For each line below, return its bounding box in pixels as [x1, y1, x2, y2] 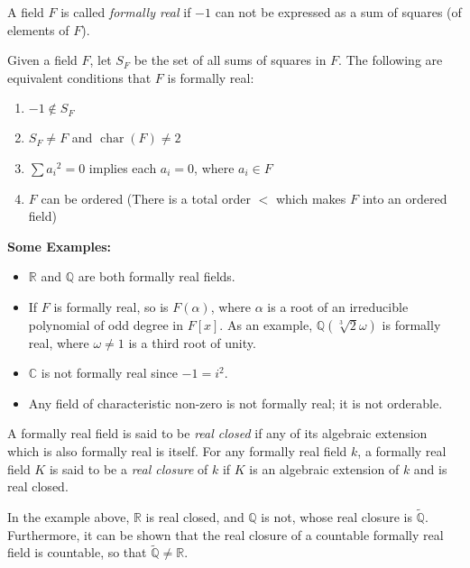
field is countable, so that [7, 543, 147, 562]
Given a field [7, 50, 78, 69]
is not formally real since [41, 363, 178, 382]
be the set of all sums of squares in [134, 50, 327, 69]
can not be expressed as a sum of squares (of [215, 3, 462, 21]
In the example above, [7, 507, 130, 526]
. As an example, [219, 315, 313, 334]
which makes [275, 188, 346, 207]
